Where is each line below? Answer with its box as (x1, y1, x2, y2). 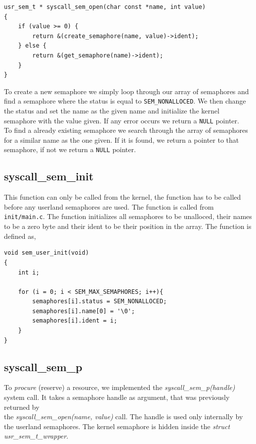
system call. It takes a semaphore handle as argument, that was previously (4, 392, 230, 402)
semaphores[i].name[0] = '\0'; (32, 307, 135, 315)
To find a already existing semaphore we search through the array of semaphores (4, 125, 248, 135)
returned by (4, 401, 40, 412)
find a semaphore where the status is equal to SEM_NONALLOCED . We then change (4, 96, 246, 106)
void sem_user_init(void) (4, 249, 89, 257)
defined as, (4, 230, 36, 241)
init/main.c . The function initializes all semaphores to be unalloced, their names (4, 211, 252, 222)
